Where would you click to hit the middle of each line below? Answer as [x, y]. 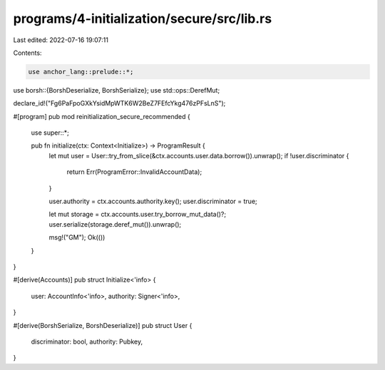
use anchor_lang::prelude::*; [81, 72]
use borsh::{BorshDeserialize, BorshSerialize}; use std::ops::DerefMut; [117, 90]
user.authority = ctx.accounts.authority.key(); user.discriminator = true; [153, 201]
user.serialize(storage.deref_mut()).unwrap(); [115, 224]
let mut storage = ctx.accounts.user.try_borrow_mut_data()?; [138, 215]
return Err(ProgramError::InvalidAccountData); [134, 172]
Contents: [27, 53]
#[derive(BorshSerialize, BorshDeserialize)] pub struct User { [103, 325]
